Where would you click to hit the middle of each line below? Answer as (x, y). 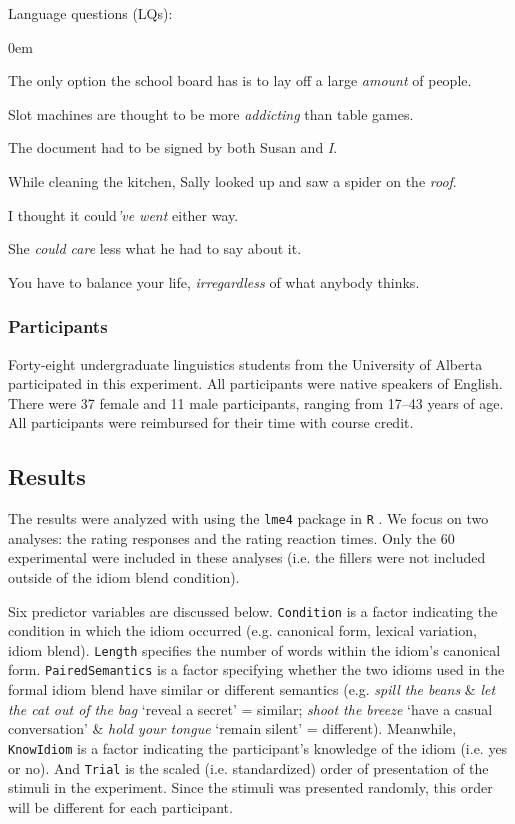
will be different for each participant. (120, 806)
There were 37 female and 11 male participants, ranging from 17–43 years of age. (256, 402)
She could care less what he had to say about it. (155, 248)
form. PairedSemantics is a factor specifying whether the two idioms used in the (256, 669)
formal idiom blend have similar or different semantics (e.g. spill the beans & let (252, 689)
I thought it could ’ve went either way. (123, 214)
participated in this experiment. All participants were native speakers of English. (255, 383)
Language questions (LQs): (90, 13)
